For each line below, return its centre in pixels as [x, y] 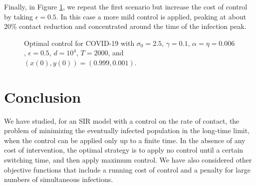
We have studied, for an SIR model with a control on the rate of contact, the [122, 120]
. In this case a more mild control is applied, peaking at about [151, 16]
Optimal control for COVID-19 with [79, 43]
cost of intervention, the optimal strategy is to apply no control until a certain [124, 150]
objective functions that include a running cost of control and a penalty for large [127, 169]
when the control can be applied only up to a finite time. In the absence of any [125, 140]
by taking [18, 16]
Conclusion [43, 96]
